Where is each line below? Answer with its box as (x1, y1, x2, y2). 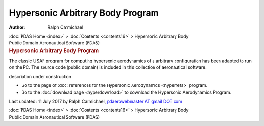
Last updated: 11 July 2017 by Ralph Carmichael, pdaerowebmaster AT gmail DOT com (9, 98, 183, 104)
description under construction (9, 73, 72, 79)
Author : (9, 24, 25, 30)
